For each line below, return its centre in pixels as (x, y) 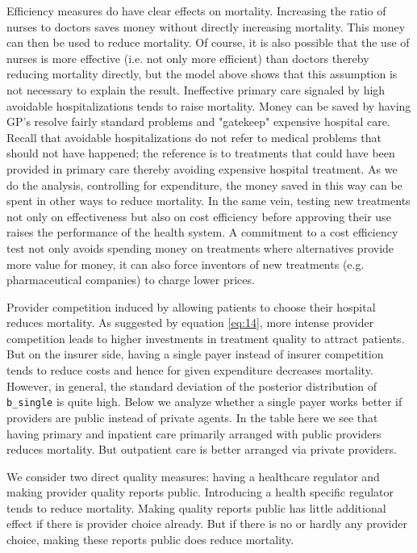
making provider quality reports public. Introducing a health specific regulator (200, 492)
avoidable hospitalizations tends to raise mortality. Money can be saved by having (209, 105)
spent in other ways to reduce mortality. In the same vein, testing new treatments (208, 201)
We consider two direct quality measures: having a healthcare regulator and (193, 476)
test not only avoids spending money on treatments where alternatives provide (200, 247)
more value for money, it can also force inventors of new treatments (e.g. (186, 264)
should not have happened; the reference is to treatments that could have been (201, 153)
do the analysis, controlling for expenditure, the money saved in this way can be (204, 184)
